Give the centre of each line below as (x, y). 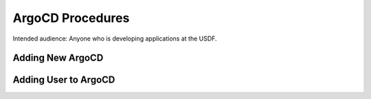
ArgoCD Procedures (71, 18)
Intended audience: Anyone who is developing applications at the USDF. (115, 38)
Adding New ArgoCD (58, 58)
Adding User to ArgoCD (64, 80)
